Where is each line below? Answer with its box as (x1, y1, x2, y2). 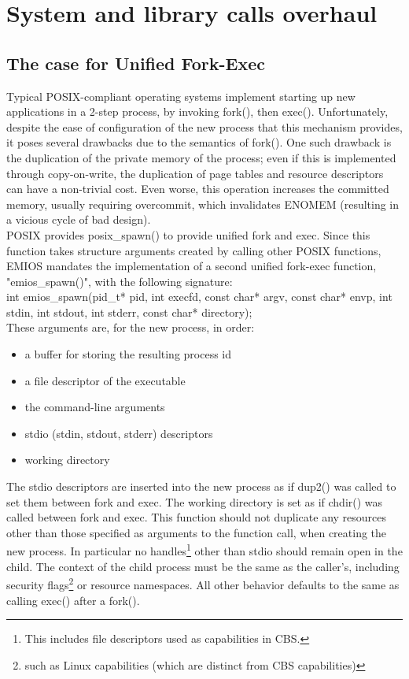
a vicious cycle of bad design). (6, 211, 151, 228)
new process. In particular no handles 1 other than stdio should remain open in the (6, 540, 403, 559)
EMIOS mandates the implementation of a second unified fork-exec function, (6, 258, 377, 274)
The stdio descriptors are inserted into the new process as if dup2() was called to (6, 478, 396, 495)
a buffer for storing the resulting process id (24, 346, 232, 362)
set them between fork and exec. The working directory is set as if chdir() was (6, 493, 383, 510)
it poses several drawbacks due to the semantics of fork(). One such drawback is (6, 134, 392, 150)
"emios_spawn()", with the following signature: (6, 273, 233, 289)
